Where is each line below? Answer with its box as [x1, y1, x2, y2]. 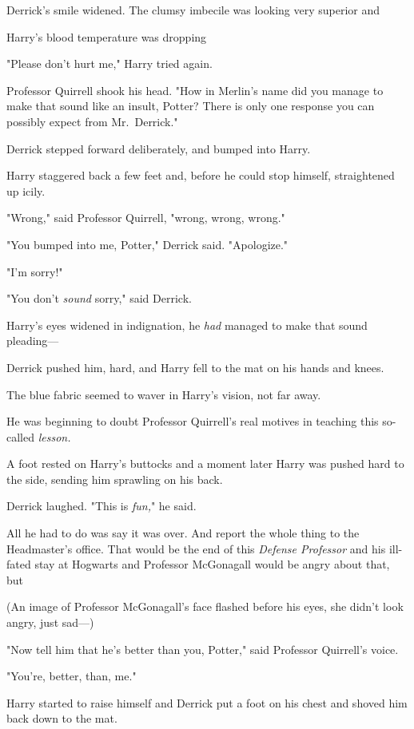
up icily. [6, 182, 46, 199]
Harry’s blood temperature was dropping [6, 28, 207, 45]
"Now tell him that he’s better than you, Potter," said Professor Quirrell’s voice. [6, 640, 399, 657]
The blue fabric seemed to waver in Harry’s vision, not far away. [6, 386, 321, 402]
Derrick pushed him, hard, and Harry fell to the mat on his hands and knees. [6, 359, 384, 375]
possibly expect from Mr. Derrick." [6, 113, 178, 129]
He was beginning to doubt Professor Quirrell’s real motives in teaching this [6, 413, 379, 430]
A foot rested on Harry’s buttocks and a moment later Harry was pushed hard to [6, 455, 404, 472]
